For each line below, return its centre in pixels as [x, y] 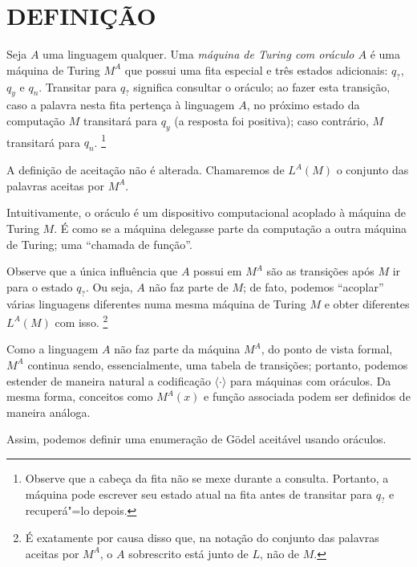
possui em [218, 271]
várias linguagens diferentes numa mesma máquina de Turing [156, 303]
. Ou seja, [109, 286]
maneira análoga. [49, 412]
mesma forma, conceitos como [80, 396]
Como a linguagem [53, 349]
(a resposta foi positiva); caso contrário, [271, 120]
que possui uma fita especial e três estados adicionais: [256, 69]
